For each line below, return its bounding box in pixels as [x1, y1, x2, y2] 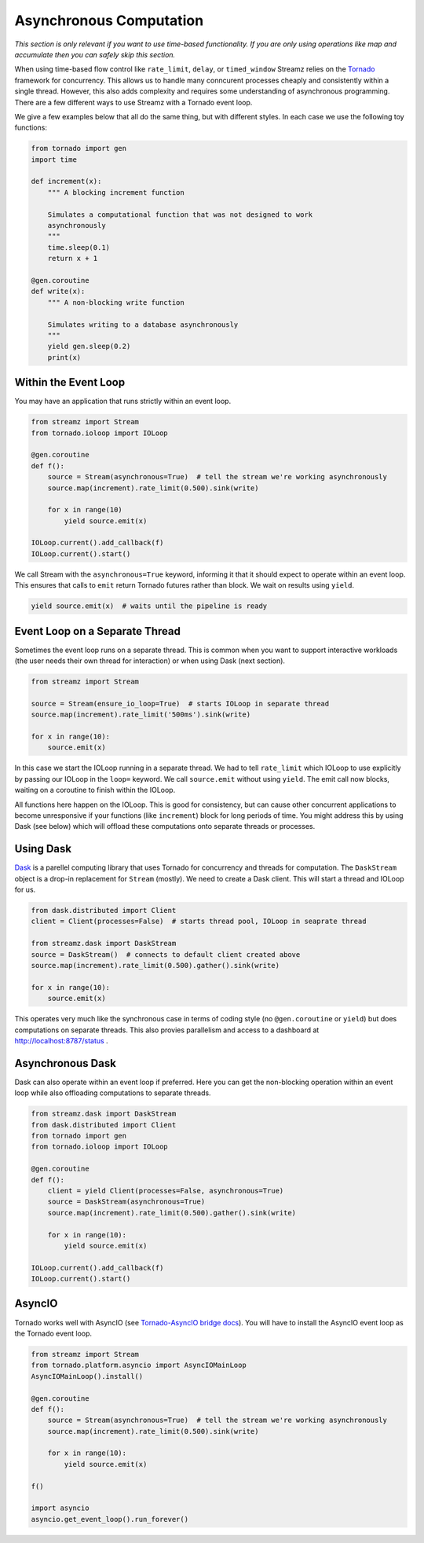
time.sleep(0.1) [47, 243, 110, 251]
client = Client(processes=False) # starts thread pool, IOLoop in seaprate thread [31, 917, 367, 926]
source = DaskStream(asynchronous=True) [47, 1197, 206, 1206]
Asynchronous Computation [14, 12, 204, 29]
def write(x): [31, 287, 86, 296]
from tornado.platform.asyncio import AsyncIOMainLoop [31, 1361, 247, 1370]
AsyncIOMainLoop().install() [31, 1372, 144, 1380]
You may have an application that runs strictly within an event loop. [14, 397, 232, 406]
